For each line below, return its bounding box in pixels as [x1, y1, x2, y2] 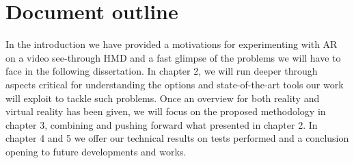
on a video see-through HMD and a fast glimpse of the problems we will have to [5, 50, 341, 64]
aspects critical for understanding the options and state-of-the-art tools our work [5, 77, 344, 91]
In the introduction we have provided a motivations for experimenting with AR [5, 37, 338, 51]
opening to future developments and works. [5, 144, 187, 158]
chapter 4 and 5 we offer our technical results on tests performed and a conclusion [5, 131, 349, 145]
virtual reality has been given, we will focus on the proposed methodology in [5, 104, 326, 118]
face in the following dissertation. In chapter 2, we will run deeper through [5, 64, 318, 78]
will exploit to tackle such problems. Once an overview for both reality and [5, 90, 320, 105]
